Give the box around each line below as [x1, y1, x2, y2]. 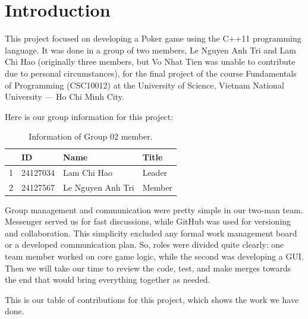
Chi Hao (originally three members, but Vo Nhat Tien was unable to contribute [5, 55, 296, 68]
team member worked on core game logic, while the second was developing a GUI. [5, 250, 304, 263]
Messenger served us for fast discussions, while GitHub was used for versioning [5, 215, 291, 228]
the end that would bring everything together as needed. [5, 273, 210, 286]
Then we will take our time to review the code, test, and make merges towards [5, 261, 291, 274]
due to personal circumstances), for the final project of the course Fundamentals [5, 67, 297, 79]
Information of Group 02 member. [29, 130, 153, 143]
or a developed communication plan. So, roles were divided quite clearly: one [5, 238, 284, 251]
